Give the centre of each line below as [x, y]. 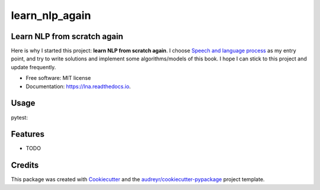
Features [28, 134]
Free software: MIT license [58, 78]
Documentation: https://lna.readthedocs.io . [78, 86]
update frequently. [33, 67]
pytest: [19, 117]
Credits [25, 165]
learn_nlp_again [51, 15]
